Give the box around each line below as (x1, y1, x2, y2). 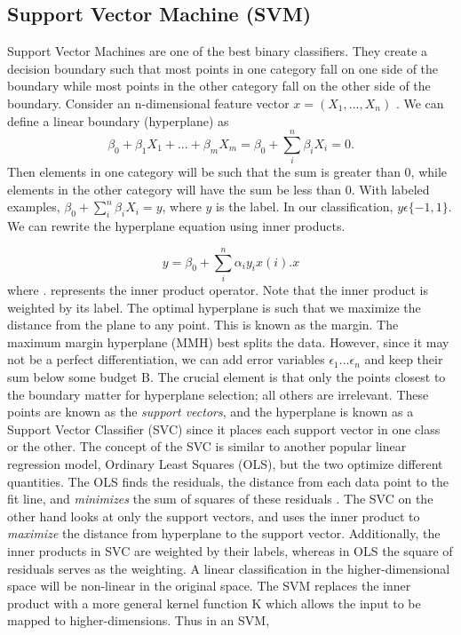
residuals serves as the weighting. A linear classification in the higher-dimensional (7, 559, 450, 577)
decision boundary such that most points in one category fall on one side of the (7, 59, 439, 77)
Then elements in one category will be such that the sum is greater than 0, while (7, 163, 448, 181)
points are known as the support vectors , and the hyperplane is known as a (7, 402, 414, 421)
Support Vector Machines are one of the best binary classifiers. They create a (7, 42, 428, 60)
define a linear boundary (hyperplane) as (7, 111, 229, 130)
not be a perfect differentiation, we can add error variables (7, 350, 325, 369)
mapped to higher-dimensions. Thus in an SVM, (7, 611, 270, 630)
